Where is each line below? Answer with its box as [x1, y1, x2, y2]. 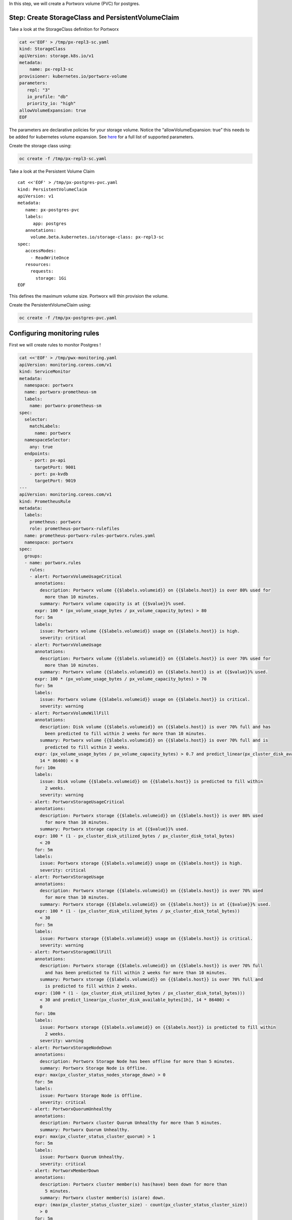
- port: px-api [29, 458, 66, 463]
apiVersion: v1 [18, 193, 54, 199]
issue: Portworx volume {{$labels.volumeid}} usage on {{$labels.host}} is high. [39, 629, 240, 634]
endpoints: [24, 450, 51, 456]
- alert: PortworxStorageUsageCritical [29, 799, 125, 805]
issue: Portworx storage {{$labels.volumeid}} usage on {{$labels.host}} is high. [39, 860, 243, 866]
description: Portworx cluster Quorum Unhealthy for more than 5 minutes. [39, 1120, 222, 1126]
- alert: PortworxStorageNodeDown [29, 1045, 112, 1050]
